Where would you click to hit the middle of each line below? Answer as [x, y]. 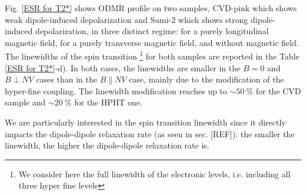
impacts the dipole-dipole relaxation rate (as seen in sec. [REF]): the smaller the [150, 133]
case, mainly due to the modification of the [207, 79]
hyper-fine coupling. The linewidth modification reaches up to [116, 90]
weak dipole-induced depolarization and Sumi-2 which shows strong [127, 19]
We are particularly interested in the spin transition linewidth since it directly [145, 122]
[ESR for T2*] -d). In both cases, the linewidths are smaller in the [123, 67]
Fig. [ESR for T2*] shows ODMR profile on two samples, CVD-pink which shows [151, 8]
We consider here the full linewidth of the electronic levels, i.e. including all [154, 173]
